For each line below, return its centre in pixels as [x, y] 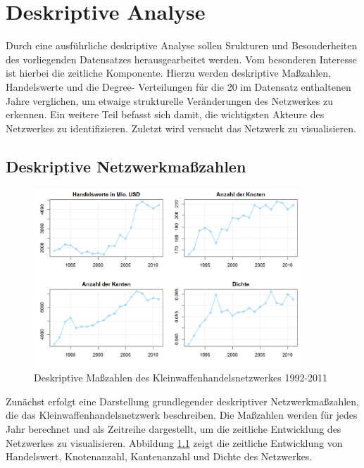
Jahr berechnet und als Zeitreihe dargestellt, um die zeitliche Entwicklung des [174, 429]
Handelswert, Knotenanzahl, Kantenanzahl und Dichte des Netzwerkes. [159, 456]
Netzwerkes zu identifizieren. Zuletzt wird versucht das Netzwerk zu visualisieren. [181, 128]
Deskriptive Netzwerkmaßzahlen [126, 166]
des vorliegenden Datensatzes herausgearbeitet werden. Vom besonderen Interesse [181, 59]
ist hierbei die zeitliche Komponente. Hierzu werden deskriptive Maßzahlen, [168, 73]
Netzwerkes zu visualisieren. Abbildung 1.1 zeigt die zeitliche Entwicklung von [174, 442]
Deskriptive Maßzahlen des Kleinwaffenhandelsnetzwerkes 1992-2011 [181, 378]
